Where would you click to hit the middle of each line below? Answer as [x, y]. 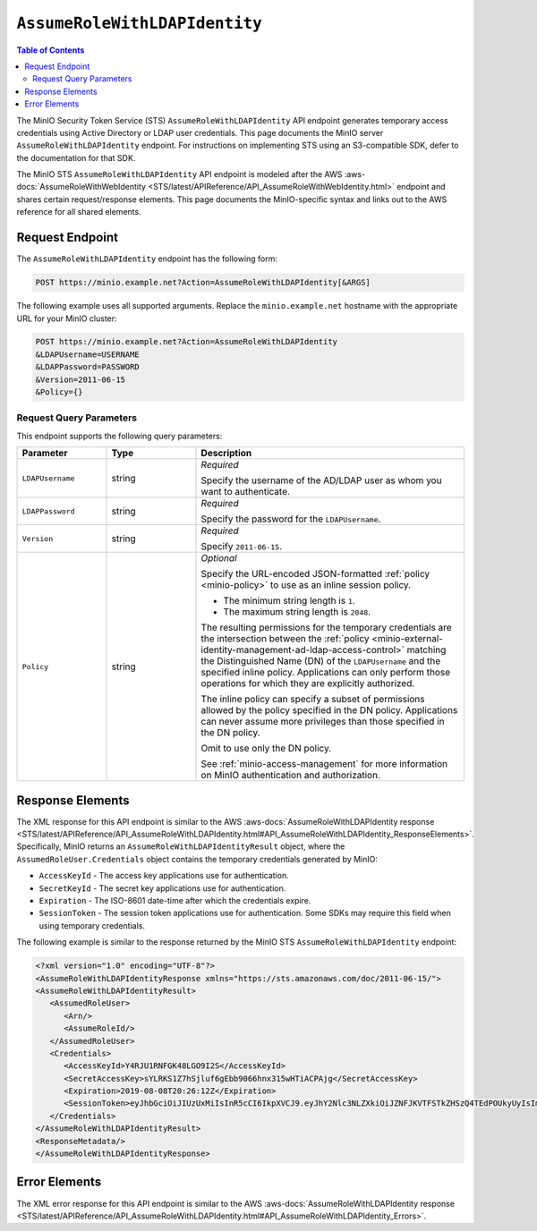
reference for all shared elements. [79, 212]
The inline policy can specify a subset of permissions [313, 700]
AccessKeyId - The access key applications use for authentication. [164, 876]
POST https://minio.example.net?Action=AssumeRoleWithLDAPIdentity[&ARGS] [203, 283]
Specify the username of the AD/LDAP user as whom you [321, 480]
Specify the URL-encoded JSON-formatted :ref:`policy [315, 574]
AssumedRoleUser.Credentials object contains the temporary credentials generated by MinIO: [197, 859]
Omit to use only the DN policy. [266, 749]
